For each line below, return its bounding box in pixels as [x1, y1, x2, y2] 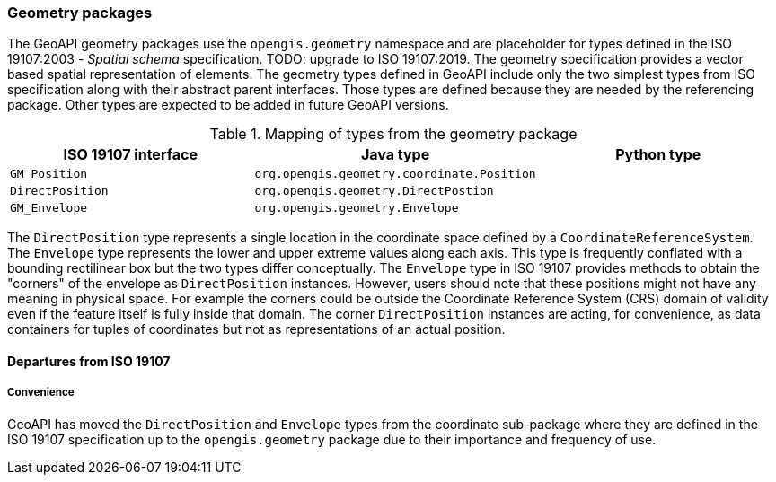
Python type [615, 145, 701, 164]
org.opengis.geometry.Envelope [254, 201, 459, 215]
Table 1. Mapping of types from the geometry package [209, 125, 578, 144]
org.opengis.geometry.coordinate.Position [254, 167, 536, 181]
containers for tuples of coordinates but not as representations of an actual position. [7, 321, 506, 337]
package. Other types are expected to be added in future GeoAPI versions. [7, 97, 449, 113]
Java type [360, 145, 430, 164]
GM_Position [10, 167, 88, 181]
